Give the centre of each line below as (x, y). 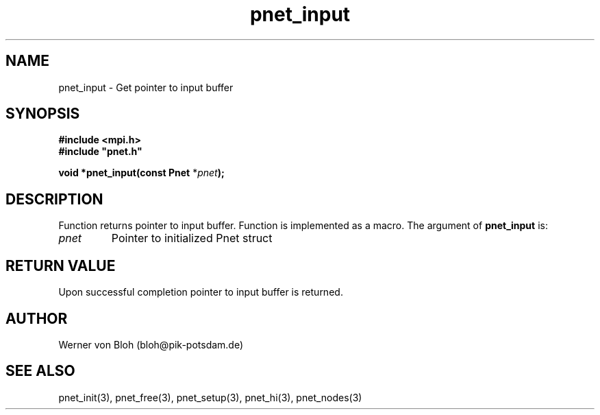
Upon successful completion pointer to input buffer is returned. (201, 292)
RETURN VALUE (61, 265)
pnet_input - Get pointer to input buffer (146, 87)
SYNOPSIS (43, 114)
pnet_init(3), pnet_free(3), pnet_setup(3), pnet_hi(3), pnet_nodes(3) (210, 397)
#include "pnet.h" (100, 152)
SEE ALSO (40, 371)
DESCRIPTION (54, 199)
